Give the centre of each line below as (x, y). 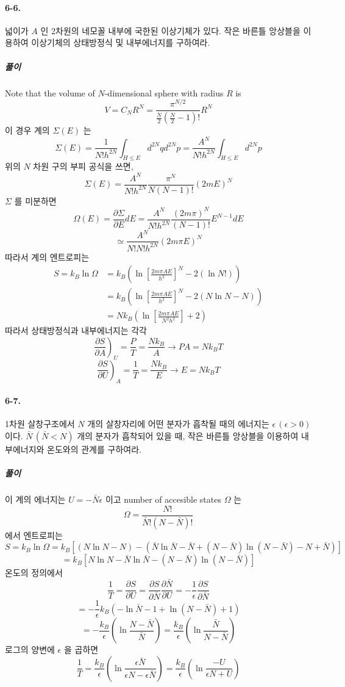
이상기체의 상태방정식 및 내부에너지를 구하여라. (121, 42)
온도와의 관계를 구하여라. (94, 449)
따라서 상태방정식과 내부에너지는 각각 (76, 330)
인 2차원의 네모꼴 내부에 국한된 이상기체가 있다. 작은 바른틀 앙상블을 (170, 30)
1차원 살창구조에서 (40, 424)
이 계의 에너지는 (35, 499)
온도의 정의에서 (34, 573)
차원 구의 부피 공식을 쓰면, (83, 166)
